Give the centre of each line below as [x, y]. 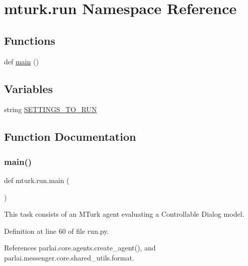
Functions [30, 40]
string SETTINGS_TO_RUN [51, 109]
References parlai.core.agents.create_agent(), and [80, 248]
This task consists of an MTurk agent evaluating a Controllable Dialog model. [124, 214]
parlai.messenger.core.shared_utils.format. [69, 257]
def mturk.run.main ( [37, 180]
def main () [21, 61]
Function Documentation [70, 137]
